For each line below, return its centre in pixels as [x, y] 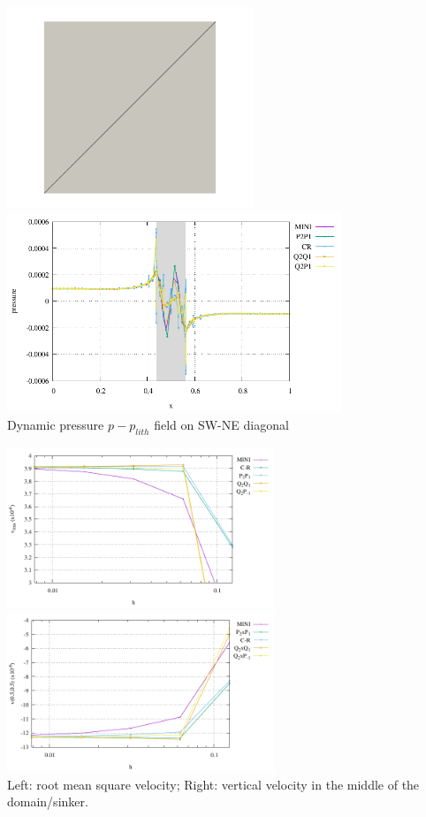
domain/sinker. [48, 802]
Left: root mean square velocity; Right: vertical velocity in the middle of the [213, 784]
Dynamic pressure [56, 424]
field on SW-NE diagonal [221, 424]
